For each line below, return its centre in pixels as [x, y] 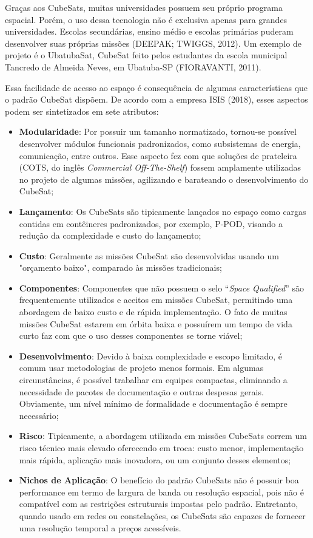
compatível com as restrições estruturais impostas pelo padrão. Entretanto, [159, 504]
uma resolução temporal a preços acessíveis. [100, 527]
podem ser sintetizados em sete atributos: [82, 111]
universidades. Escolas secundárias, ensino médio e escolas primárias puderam [149, 31]
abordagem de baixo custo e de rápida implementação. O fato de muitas [153, 312]
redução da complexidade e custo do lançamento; [110, 235]
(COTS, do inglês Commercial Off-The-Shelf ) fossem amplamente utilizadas [160, 167]
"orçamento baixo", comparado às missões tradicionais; [120, 267]
